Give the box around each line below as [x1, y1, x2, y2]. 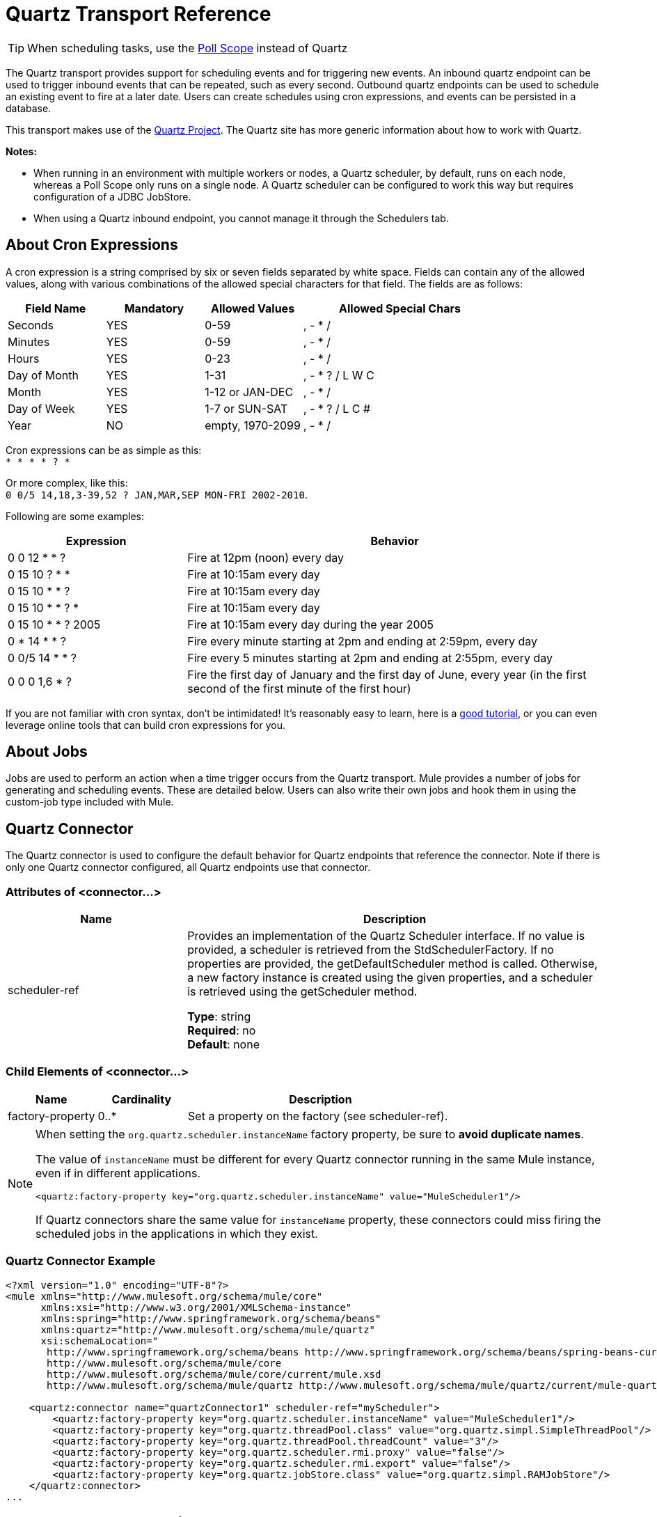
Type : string [187, 1009, 251, 1024]
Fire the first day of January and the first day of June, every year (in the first [187, 667, 587, 682]
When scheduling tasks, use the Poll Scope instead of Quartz [27, 40, 348, 55]
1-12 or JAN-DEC [205, 384, 294, 399]
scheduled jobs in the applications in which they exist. [35, 1226, 318, 1241]
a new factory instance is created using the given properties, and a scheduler [187, 970, 593, 985]
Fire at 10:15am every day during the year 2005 [187, 617, 434, 631]
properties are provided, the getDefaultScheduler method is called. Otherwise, [187, 957, 598, 971]
